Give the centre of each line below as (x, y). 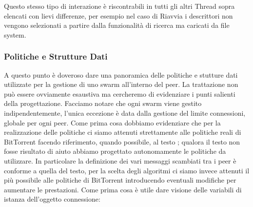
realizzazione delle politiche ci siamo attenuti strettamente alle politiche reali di (123, 132)
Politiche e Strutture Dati (56, 56)
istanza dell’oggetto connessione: (52, 199)
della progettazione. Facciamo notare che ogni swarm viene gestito (103, 103)
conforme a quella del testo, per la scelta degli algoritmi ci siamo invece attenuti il (127, 170)
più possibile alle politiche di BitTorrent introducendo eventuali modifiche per (120, 180)
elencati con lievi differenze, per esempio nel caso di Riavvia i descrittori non (118, 15)
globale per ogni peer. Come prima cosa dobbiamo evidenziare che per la (112, 122)
